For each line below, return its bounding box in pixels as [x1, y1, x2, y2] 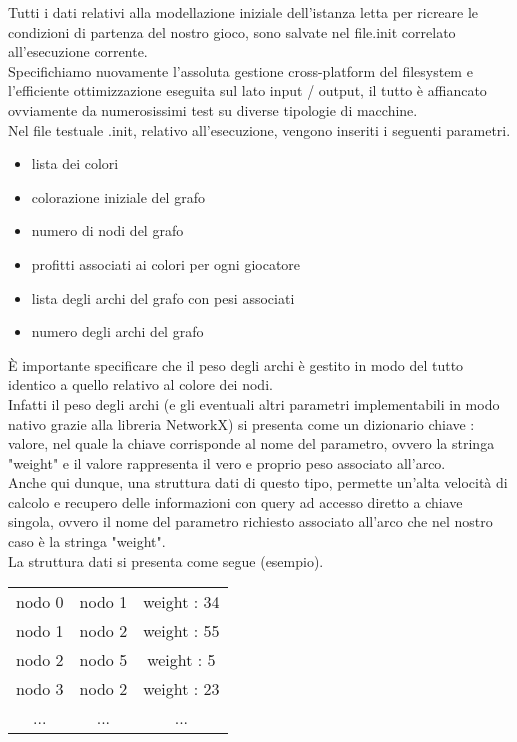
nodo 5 [79, 648, 128, 672]
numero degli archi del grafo [31, 321, 204, 342]
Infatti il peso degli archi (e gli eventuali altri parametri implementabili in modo [8, 393, 500, 414]
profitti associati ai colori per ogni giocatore [31, 253, 301, 274]
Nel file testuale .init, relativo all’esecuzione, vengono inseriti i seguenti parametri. [8, 119, 511, 140]
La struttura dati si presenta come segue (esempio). [8, 550, 324, 571]
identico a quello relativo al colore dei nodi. [8, 374, 273, 395]
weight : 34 [143, 590, 220, 614]
